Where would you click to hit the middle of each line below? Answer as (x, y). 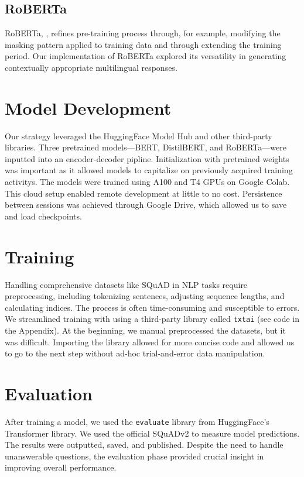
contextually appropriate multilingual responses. (91, 67)
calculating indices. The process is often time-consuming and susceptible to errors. (152, 307)
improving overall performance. (61, 467)
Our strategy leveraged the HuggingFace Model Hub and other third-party (139, 135)
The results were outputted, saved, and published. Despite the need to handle (144, 445)
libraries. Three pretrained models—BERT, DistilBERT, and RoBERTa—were (146, 147)
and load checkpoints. (43, 216)
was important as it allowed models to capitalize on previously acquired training (149, 170)
